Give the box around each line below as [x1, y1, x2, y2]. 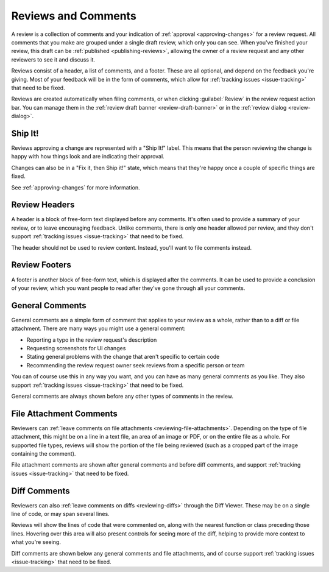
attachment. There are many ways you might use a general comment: [11, 325, 186, 332]
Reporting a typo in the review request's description [26, 336, 157, 344]
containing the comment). [11, 450, 76, 457]
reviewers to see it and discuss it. [11, 55, 96, 63]
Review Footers [11, 260, 71, 270]
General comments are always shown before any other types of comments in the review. [11, 392, 234, 400]
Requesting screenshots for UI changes [26, 344, 126, 351]
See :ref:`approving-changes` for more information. [11, 183, 140, 191]
